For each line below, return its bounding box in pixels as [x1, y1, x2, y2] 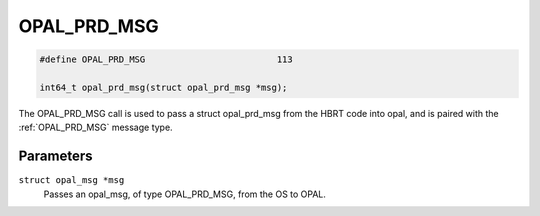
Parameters [18, 148, 93, 165]
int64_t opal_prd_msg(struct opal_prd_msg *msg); [39, 81, 288, 93]
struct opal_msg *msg [18, 175, 125, 186]
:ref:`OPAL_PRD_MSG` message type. [18, 121, 174, 134]
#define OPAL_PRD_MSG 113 [39, 54, 294, 65]
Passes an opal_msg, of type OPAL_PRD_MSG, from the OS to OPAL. [43, 188, 327, 200]
